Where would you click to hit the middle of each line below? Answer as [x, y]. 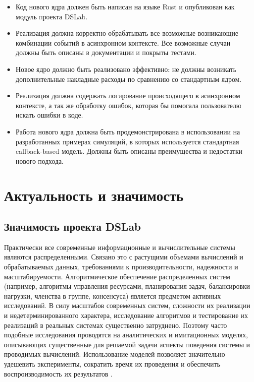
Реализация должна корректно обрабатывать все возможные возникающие [127, 33]
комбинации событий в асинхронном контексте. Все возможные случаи [123, 42]
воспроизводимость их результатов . [58, 373]
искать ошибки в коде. [49, 115]
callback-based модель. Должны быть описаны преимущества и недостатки [129, 151]
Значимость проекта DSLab [73, 226]
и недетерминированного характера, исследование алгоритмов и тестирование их [126, 315]
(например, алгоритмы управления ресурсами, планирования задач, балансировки [127, 286]
